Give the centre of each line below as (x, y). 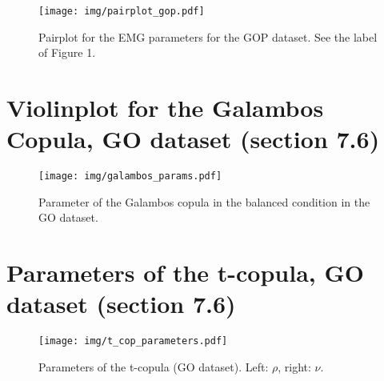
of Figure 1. (67, 52)
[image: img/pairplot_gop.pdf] (122, 11)
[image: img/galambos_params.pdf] (130, 176)
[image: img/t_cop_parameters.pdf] (133, 341)
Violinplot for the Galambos (165, 108)
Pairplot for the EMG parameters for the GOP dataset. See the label (208, 36)
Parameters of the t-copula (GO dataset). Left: (154, 366)
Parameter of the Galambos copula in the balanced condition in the (204, 201)
